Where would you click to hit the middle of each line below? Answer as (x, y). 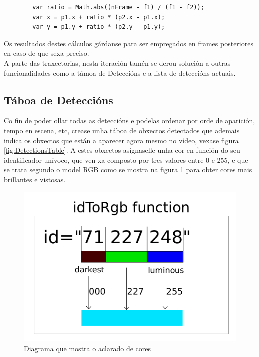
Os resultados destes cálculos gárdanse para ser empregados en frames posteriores (129, 43)
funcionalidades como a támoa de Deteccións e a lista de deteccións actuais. (120, 72)
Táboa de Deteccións (59, 99)
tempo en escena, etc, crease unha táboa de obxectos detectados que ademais (122, 130)
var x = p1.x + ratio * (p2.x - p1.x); (99, 17)
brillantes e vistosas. (35, 179)
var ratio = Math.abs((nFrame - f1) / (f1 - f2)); (118, 7)
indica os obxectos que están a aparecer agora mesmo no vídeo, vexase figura (121, 140)
